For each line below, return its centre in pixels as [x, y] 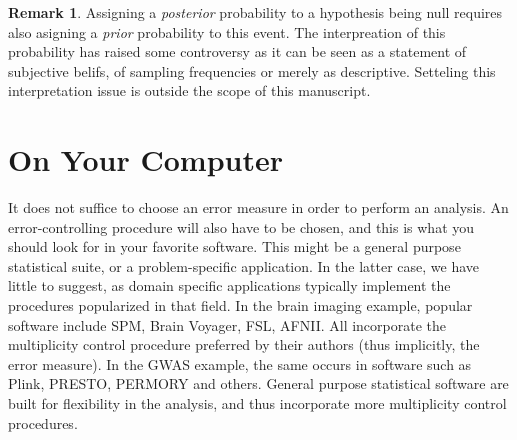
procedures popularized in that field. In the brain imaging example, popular [240, 305]
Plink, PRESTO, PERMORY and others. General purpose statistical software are [258, 383]
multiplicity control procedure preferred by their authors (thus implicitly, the [244, 344]
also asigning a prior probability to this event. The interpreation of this [227, 31]
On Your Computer [145, 159]
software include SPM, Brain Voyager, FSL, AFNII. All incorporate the [227, 324]
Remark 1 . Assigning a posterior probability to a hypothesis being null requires [255, 12]
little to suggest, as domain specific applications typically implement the [229, 285]
